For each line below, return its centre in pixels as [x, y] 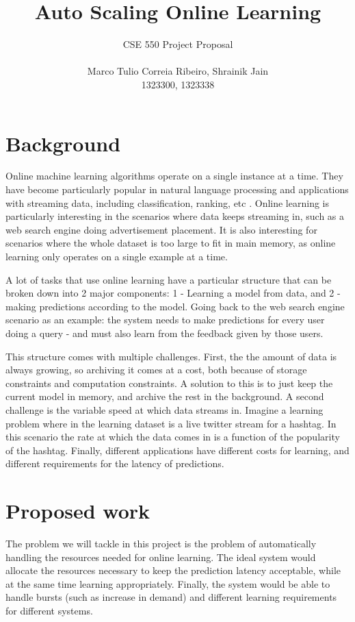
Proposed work [78, 511]
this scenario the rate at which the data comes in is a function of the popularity [173, 437]
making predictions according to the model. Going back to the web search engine [175, 306]
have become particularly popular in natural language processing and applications [177, 189]
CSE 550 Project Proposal [178, 44]
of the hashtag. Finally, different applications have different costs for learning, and [177, 450]
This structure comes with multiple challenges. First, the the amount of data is [171, 356]
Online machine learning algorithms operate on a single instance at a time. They [174, 176]
